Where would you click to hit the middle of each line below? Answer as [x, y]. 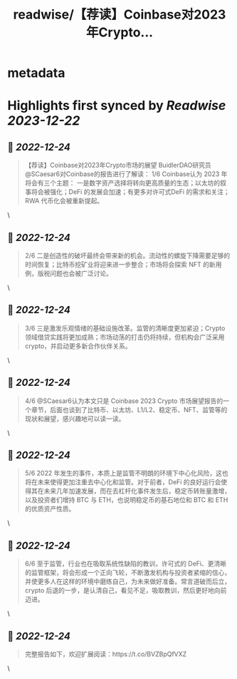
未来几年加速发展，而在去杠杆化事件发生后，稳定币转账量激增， [137, 491]
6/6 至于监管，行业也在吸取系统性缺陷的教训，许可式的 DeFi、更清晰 [125, 563]
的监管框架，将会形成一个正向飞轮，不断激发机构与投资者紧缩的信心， [128, 573]
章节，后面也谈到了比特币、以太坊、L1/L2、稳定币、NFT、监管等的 [129, 409]
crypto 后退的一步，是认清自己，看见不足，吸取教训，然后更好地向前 [126, 591]
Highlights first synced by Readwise [117, 106]
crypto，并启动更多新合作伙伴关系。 [78, 346]
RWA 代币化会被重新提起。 [64, 201]
